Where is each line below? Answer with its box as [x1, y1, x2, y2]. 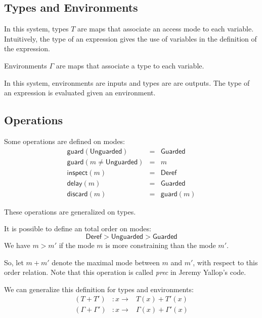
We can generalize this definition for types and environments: [4, 284, 194, 294]
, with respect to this [193, 257, 258, 267]
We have [4, 239, 30, 250]
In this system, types [4, 23, 69, 34]
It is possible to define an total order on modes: [4, 223, 151, 234]
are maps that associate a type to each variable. [56, 60, 204, 70]
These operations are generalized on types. [4, 206, 136, 217]
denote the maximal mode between [52, 257, 160, 267]
